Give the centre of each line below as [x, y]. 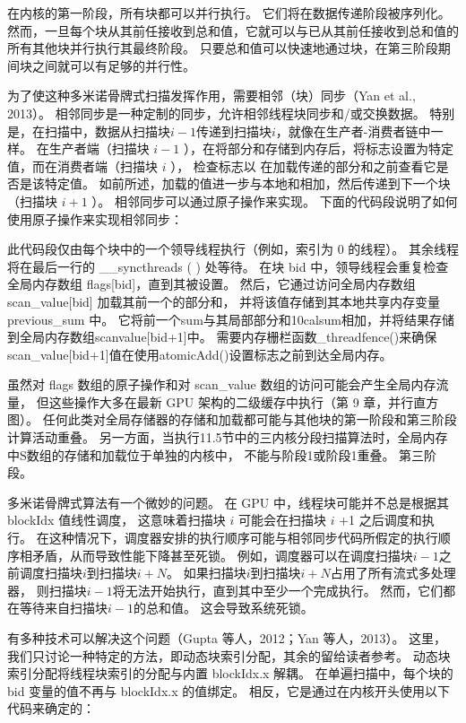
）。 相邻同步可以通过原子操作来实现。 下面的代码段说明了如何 [275, 200]
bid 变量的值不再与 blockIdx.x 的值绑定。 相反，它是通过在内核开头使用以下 [229, 690]
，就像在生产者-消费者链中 [353, 131]
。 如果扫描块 [207, 573]
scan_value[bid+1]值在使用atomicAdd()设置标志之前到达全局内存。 [200, 354]
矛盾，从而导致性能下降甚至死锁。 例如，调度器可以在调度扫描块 [222, 555]
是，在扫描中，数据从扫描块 [89, 131]
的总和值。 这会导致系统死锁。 [223, 608]
